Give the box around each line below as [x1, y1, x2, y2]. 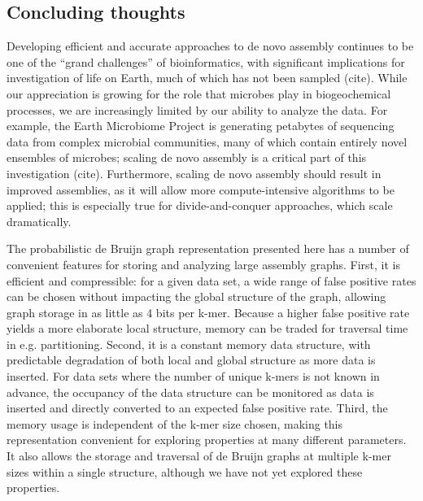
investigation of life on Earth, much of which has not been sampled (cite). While [7, 69, 408, 86]
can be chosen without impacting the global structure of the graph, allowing [7, 288, 386, 305]
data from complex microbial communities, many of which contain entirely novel [7, 133, 408, 150]
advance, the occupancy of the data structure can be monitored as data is [7, 383, 374, 400]
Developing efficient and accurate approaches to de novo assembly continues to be [7, 37, 414, 54]
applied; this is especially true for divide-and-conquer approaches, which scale [7, 197, 393, 214]
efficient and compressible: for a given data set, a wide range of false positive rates [7, 272, 416, 289]
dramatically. [7, 212, 72, 229]
